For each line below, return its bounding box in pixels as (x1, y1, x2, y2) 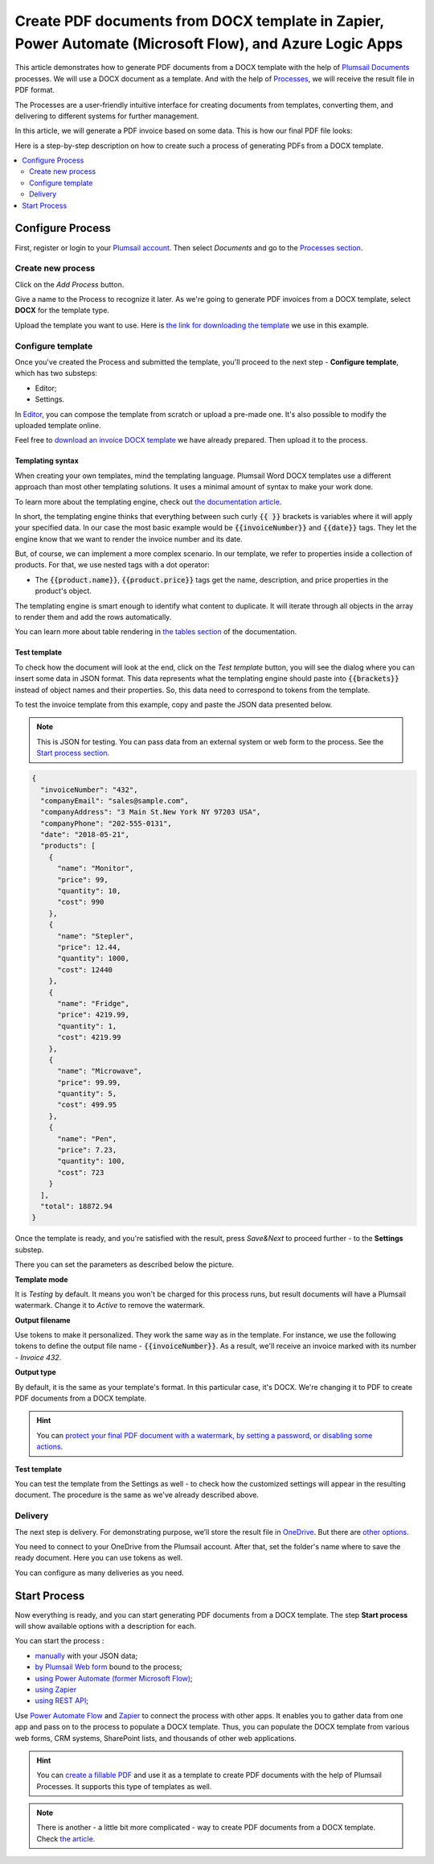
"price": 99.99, (57, 1078, 121, 1087)
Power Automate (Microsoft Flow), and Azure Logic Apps (14, 35, 403, 52)
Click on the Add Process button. (14, 279, 125, 289)
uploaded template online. (14, 420, 102, 430)
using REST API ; (35, 1696, 88, 1705)
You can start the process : (14, 1636, 104, 1646)
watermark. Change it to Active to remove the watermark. (14, 1301, 205, 1310)
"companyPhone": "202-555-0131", (40, 819, 172, 828)
